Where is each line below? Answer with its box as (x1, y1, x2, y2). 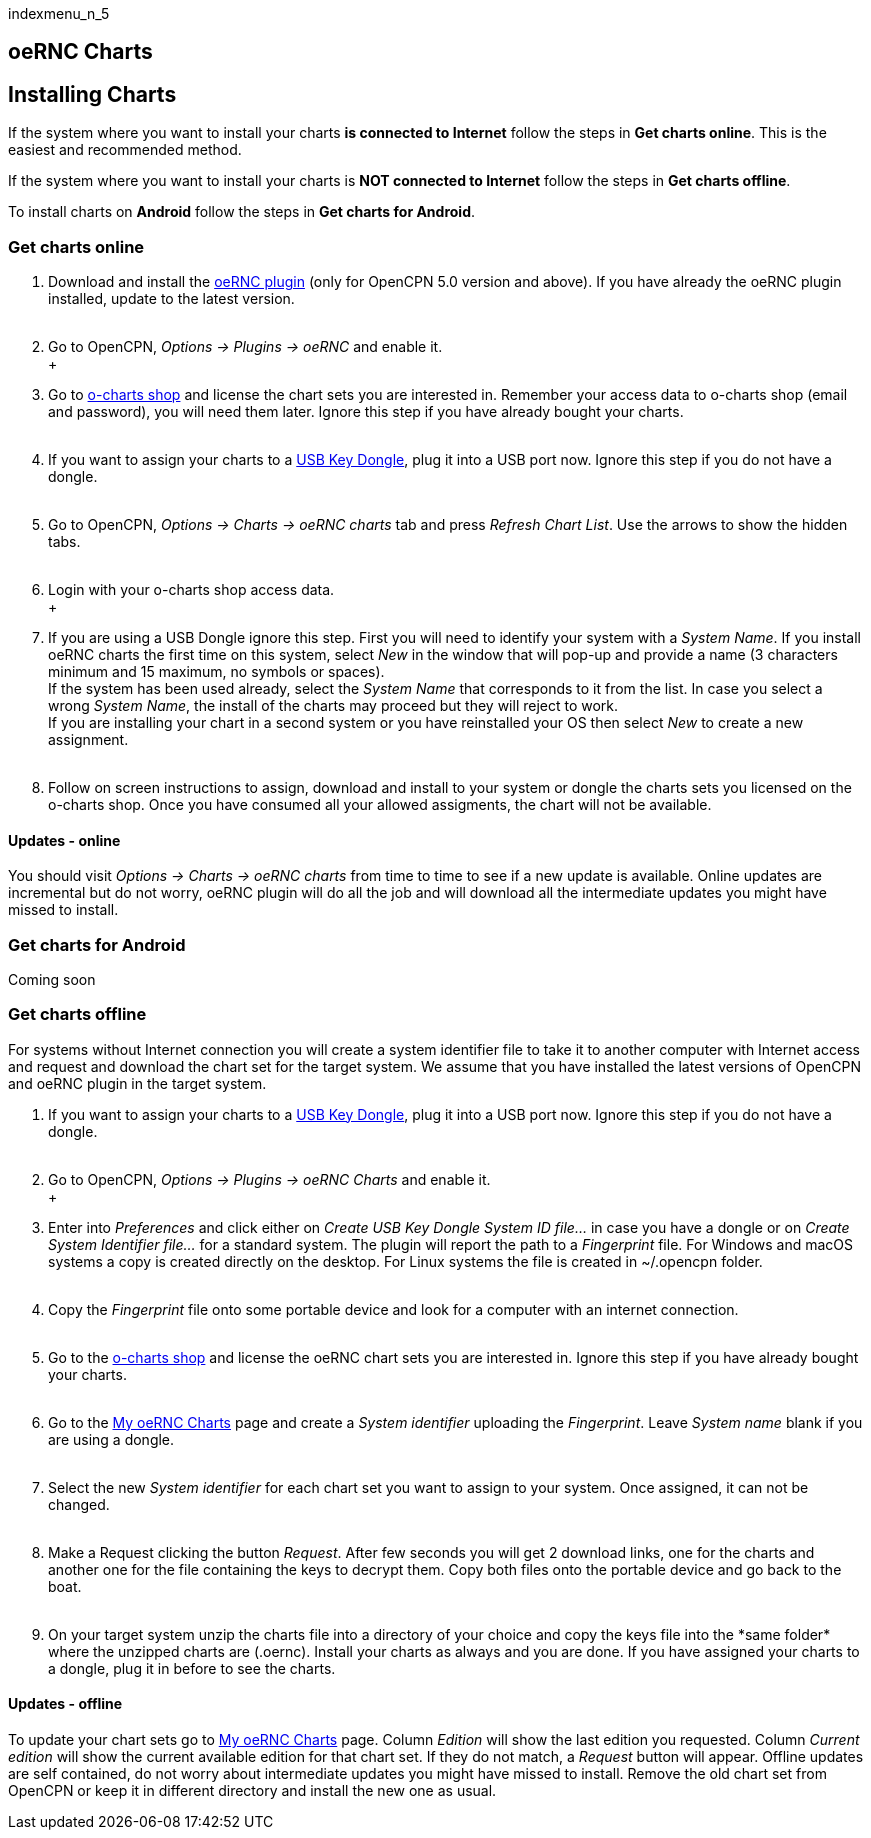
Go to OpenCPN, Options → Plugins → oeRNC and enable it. (48, 338, 443, 356)
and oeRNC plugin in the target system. (8, 1074, 267, 1092)
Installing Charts (8, 81, 177, 107)
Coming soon (8, 970, 96, 988)
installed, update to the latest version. (48, 290, 295, 308)
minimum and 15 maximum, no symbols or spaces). (48, 663, 385, 681)
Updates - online (8, 831, 121, 849)
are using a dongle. (48, 1430, 175, 1448)
